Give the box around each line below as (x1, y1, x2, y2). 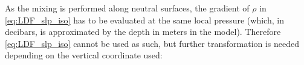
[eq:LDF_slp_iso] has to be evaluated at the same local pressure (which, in (5, 13, 284, 26)
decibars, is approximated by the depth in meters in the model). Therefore (5, 25, 281, 38)
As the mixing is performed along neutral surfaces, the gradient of (5, 2, 250, 14)
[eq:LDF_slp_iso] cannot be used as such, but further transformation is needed (5, 37, 300, 49)
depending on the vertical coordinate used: (5, 49, 163, 61)
